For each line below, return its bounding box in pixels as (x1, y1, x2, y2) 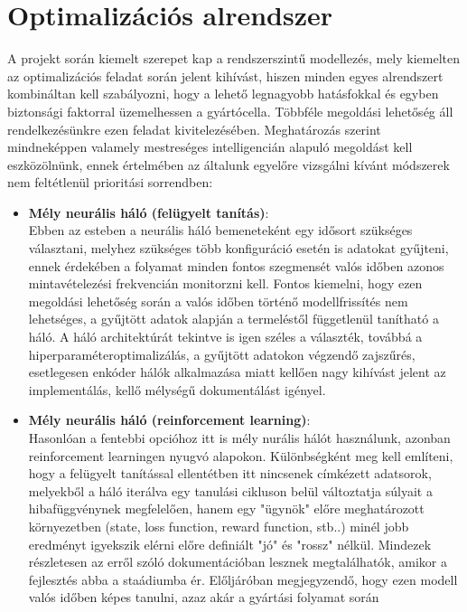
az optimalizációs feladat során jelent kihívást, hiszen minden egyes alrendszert (7, 66, 444, 85)
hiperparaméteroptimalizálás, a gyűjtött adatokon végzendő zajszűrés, (28, 344, 416, 363)
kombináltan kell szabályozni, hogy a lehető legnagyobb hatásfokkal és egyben (7, 84, 439, 103)
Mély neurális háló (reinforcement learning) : (28, 410, 311, 429)
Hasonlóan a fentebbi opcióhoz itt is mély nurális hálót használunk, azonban (28, 428, 451, 447)
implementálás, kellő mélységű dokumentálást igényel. (28, 380, 326, 399)
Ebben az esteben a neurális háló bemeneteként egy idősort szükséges (28, 221, 413, 240)
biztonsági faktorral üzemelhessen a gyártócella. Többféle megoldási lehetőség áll (7, 101, 453, 120)
